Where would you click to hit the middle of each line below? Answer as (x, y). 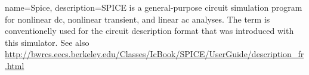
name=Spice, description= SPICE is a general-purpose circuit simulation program (154, 7)
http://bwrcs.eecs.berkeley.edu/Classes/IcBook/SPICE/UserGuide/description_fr (154, 54)
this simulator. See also (47, 42)
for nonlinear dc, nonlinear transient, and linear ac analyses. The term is (137, 19)
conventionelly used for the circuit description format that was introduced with (149, 31)
